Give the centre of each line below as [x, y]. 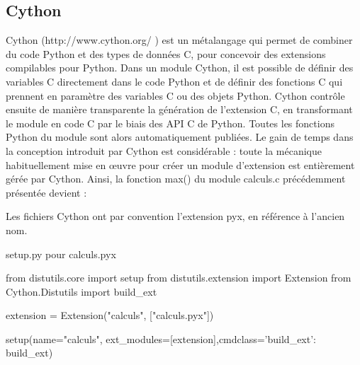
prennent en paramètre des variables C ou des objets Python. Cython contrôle [175, 95]
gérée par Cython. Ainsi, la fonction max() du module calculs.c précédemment [176, 179]
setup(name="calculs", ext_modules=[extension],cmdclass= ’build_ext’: [161, 338]
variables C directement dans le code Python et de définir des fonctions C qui [174, 81]
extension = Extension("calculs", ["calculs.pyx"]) [110, 315]
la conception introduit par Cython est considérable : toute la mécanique [164, 150]
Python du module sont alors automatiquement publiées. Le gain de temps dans [180, 137]
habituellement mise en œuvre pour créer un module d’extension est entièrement [180, 164]
